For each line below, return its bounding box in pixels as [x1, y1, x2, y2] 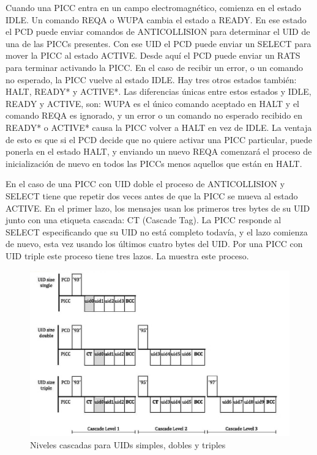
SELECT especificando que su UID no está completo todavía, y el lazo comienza [6, 225, 308, 238]
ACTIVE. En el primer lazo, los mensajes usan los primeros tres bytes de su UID [6, 201, 310, 214]
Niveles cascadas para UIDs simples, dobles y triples [30, 438, 226, 451]
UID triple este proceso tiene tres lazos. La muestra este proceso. [6, 249, 249, 262]
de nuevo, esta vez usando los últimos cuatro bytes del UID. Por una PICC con [6, 237, 303, 250]
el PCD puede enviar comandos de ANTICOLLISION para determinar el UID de [6, 25, 310, 38]
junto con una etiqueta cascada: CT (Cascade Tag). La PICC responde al [6, 213, 282, 226]
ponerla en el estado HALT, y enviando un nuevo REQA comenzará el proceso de [6, 145, 312, 158]
